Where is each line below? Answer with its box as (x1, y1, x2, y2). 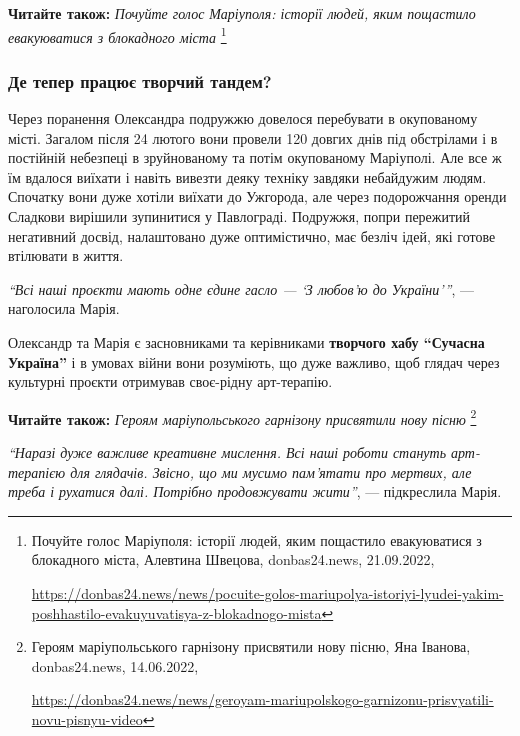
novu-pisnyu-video (31, 708, 143, 729)
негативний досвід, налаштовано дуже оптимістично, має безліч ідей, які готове (8, 225, 496, 246)
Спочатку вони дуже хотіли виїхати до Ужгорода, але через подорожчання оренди (8, 186, 507, 207)
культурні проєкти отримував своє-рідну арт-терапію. (8, 371, 333, 392)
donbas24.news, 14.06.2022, (31, 655, 199, 676)
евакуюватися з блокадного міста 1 (8, 23, 227, 47)
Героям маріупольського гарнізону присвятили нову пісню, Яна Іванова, (31, 636, 471, 657)
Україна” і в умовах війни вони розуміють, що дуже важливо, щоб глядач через (8, 351, 500, 372)
